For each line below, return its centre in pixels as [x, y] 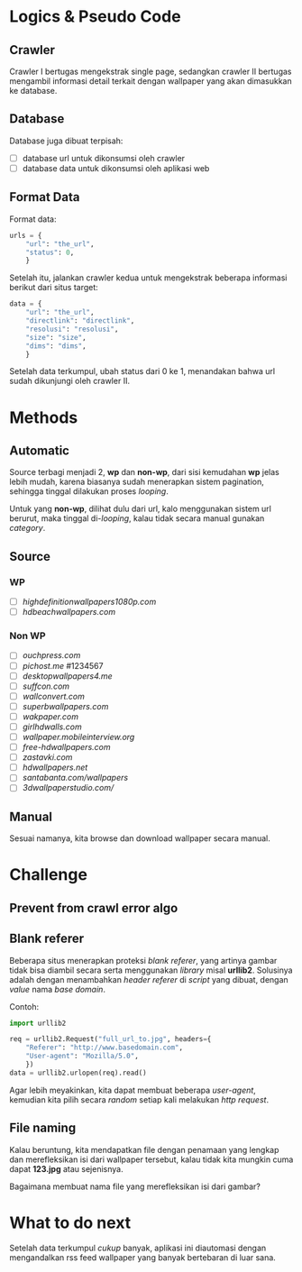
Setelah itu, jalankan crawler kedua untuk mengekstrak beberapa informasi [148, 278]
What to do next [70, 1222]
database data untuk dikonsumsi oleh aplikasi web [116, 168]
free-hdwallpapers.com [66, 747]
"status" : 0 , [50, 252]
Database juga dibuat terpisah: [66, 141]
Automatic [40, 450]
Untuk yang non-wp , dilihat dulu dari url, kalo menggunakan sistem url [141, 509]
